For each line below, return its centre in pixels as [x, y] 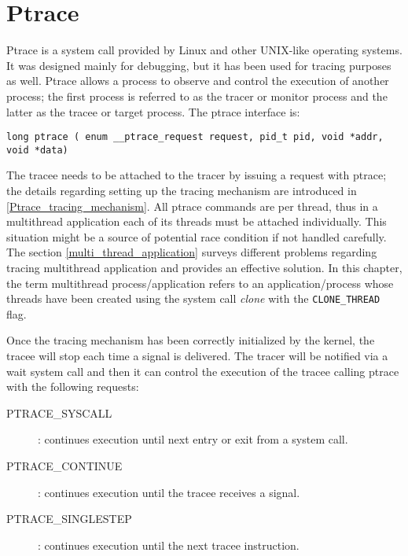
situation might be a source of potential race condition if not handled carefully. [197, 236]
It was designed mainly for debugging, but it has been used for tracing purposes [199, 65]
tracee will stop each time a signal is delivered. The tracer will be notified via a [197, 355]
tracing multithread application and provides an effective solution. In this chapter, [204, 267]
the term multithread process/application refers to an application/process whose [200, 283]
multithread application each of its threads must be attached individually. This [197, 221]
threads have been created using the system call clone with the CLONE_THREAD [193, 298]
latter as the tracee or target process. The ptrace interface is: [153, 111]
